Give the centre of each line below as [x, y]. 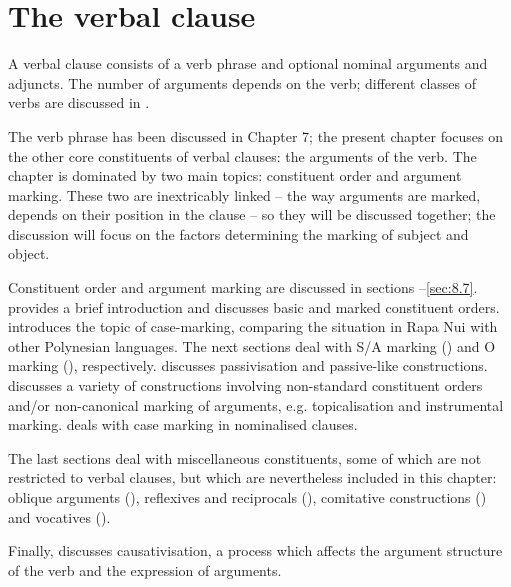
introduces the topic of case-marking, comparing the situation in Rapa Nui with [253, 326]
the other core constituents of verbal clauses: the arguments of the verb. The [242, 155]
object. [29, 253]
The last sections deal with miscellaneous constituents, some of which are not [245, 457]
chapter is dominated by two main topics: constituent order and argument [235, 175]
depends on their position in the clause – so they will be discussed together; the [252, 214]
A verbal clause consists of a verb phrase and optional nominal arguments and [248, 63]
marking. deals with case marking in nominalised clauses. [183, 424]
